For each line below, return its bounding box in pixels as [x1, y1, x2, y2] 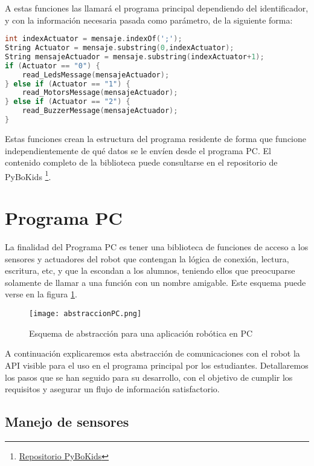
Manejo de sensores [5, 412, 129, 431]
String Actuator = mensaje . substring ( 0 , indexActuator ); [5, 44, 234, 53]
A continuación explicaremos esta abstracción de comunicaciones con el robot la [5, 347, 300, 360]
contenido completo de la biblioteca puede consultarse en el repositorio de [5, 156, 278, 169]
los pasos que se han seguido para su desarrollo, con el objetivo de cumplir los [5, 371, 293, 383]
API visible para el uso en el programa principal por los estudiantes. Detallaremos [5, 358, 309, 371]
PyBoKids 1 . [5, 168, 51, 183]
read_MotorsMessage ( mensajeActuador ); [22, 88, 178, 97]
